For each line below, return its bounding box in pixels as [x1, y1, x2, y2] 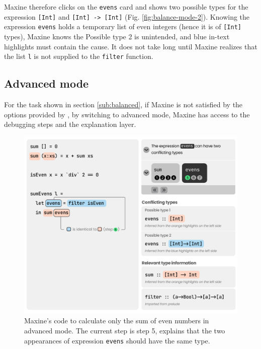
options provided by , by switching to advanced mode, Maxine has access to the [4, 109, 250, 119]
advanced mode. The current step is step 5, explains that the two [24, 325, 225, 335]
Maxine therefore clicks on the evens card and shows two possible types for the [4, 2, 248, 12]
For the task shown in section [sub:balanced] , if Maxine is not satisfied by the [4, 99, 243, 110]
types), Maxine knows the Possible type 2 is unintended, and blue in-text [4, 31, 230, 41]
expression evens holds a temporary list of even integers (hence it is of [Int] [4, 21, 241, 32]
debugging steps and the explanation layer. [4, 119, 136, 129]
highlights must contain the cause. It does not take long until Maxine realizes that [4, 41, 257, 51]
